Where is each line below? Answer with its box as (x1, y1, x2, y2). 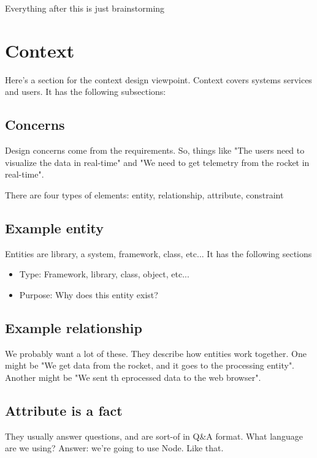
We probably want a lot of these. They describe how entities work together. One (5, 347, 307, 359)
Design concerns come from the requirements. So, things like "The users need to (5, 144, 305, 157)
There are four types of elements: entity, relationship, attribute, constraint (5, 188, 284, 201)
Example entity (5, 218, 104, 237)
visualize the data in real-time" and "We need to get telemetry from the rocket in (5, 156, 310, 168)
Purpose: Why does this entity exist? (19, 288, 158, 301)
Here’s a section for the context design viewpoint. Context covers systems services (5, 73, 312, 86)
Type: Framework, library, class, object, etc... (19, 268, 189, 280)
